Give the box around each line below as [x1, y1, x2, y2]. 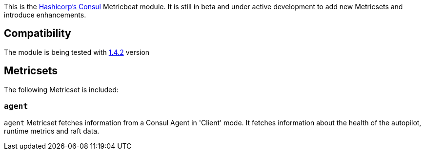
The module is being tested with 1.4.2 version [4, 48, 150, 56]
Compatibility [4, 27, 71, 40]
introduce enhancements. [4, 11, 86, 19]
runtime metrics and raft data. [4, 127, 100, 136]
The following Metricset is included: [4, 85, 119, 94]
